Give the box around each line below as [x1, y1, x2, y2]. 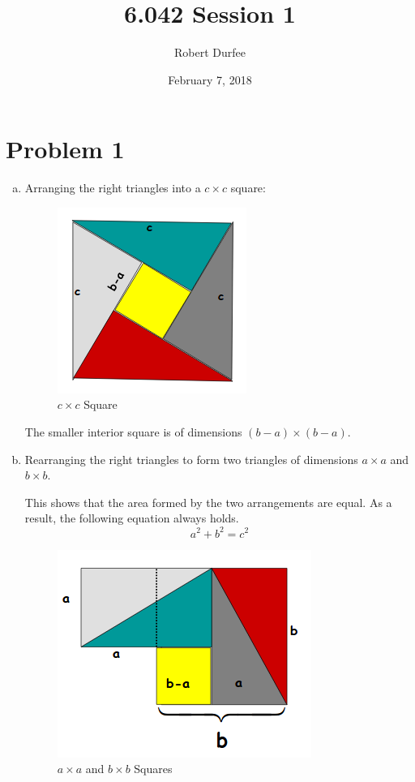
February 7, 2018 [168, 71, 252, 88]
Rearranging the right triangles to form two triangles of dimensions [24, 450, 358, 467]
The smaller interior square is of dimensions [24, 423, 242, 440]
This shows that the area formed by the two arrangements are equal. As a [24, 493, 392, 510]
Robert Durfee [174, 44, 246, 61]
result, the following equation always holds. [24, 509, 239, 526]
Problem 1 [6, 132, 125, 165]
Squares [134, 760, 173, 777]
